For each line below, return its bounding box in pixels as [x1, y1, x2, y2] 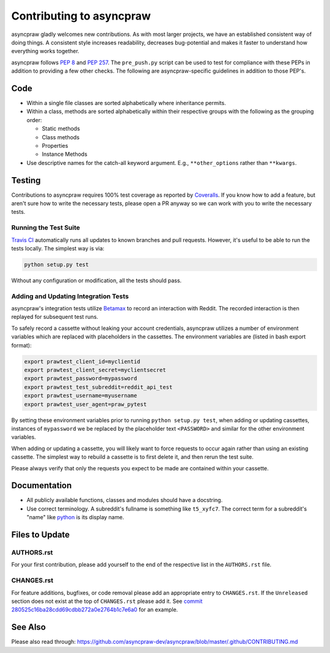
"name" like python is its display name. [26, 514, 125, 521]
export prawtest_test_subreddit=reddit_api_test [24, 384, 173, 390]
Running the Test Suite [11, 224, 81, 232]
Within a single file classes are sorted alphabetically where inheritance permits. [26, 100, 226, 107]
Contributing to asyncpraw [11, 9, 151, 23]
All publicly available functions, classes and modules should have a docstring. [26, 497, 223, 504]
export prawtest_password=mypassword [24, 375, 137, 382]
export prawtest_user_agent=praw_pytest [24, 401, 147, 407]
